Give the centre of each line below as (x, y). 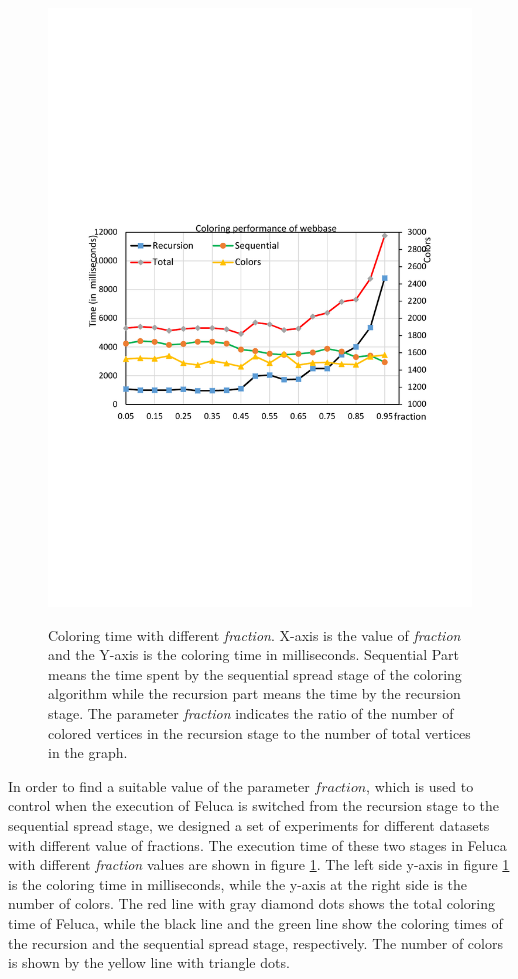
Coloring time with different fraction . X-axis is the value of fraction (254, 634)
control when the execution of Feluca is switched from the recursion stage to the (254, 805)
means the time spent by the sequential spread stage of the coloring (255, 673)
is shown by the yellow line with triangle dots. (149, 962)
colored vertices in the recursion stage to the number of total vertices (259, 732)
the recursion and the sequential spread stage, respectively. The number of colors (255, 942)
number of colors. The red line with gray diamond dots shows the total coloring (252, 903)
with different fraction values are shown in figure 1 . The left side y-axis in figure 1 (259, 864)
